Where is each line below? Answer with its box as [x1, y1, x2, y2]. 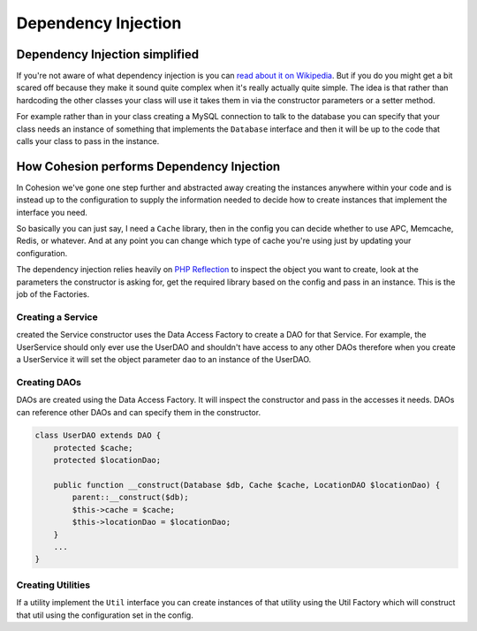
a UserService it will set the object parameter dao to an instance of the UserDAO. [16, 354, 312, 364]
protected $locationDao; [53, 455, 162, 466]
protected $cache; [53, 443, 133, 452]
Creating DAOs [16, 376, 82, 388]
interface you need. [16, 207, 88, 217]
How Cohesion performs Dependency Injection [16, 159, 281, 174]
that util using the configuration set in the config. [16, 610, 193, 620]
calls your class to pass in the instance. [16, 136, 160, 147]
